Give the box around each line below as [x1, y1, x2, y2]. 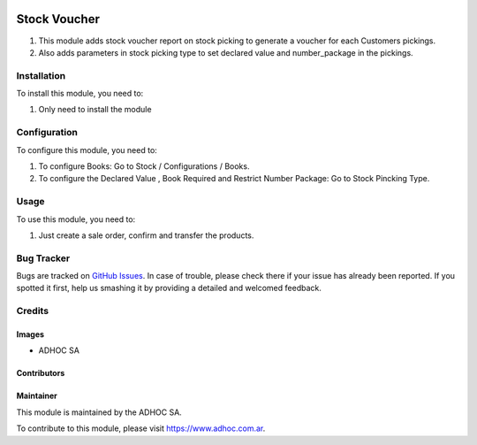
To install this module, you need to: [16, 88, 144, 99]
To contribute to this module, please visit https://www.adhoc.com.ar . [16, 423, 266, 433]
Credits [16, 305, 49, 318]
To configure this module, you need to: [16, 144, 158, 155]
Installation [16, 69, 66, 81]
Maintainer [16, 390, 57, 402]
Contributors [16, 368, 65, 379]
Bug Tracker [16, 252, 71, 265]
